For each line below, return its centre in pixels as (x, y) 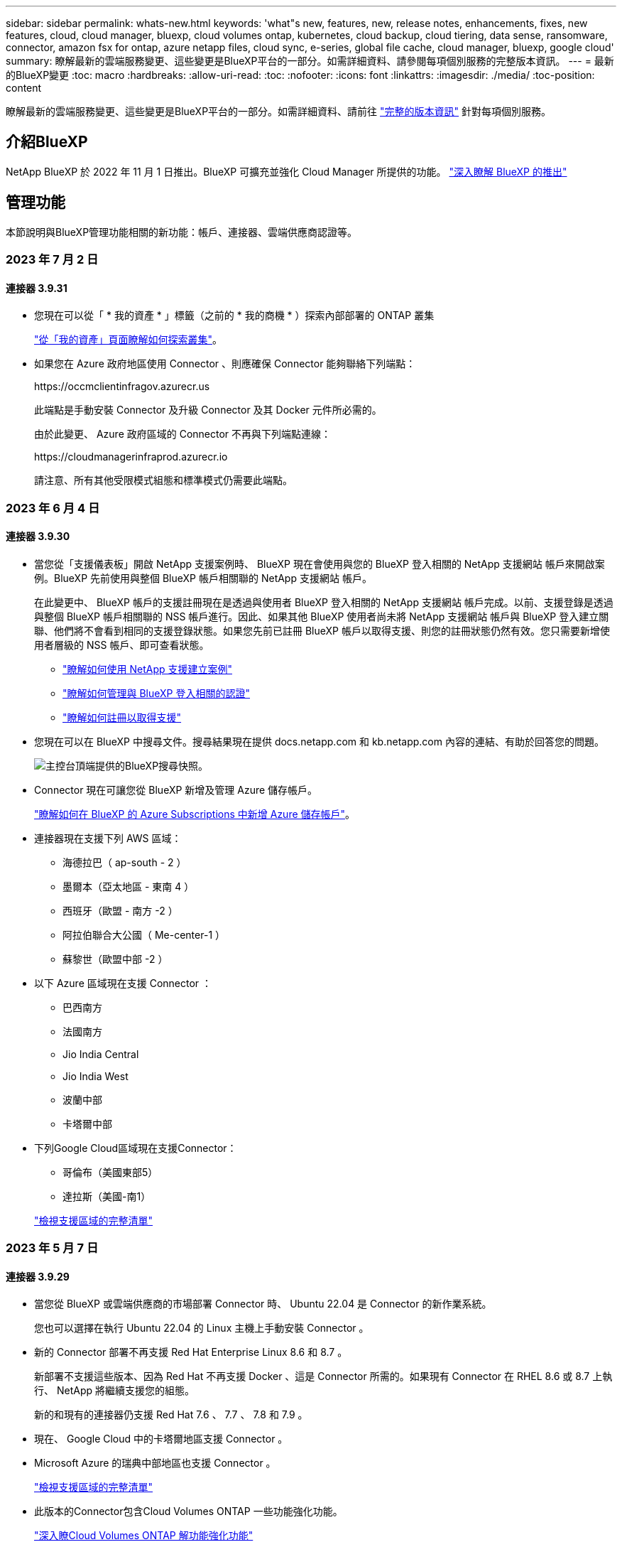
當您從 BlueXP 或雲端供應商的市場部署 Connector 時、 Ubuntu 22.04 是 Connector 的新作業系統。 (263, 1304)
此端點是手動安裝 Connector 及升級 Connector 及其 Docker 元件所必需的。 (208, 410)
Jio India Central (101, 1054)
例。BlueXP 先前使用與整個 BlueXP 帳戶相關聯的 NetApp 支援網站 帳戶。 (203, 578)
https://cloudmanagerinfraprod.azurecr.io (131, 457)
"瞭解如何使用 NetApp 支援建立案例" (148, 669)
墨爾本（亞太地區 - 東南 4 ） (129, 886)
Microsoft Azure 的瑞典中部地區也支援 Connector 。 (155, 1463)
